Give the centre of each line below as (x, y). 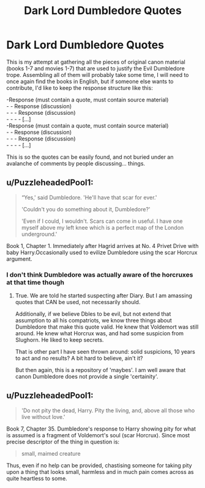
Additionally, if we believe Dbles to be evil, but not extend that (93, 314)
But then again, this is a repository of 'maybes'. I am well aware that (100, 370)
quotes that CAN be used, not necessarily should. (78, 302)
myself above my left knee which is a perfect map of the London (102, 227)
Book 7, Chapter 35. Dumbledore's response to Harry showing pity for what (101, 429)
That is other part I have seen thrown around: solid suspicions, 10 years (105, 352)
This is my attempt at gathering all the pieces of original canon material (96, 62)
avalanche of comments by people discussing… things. (76, 163)
